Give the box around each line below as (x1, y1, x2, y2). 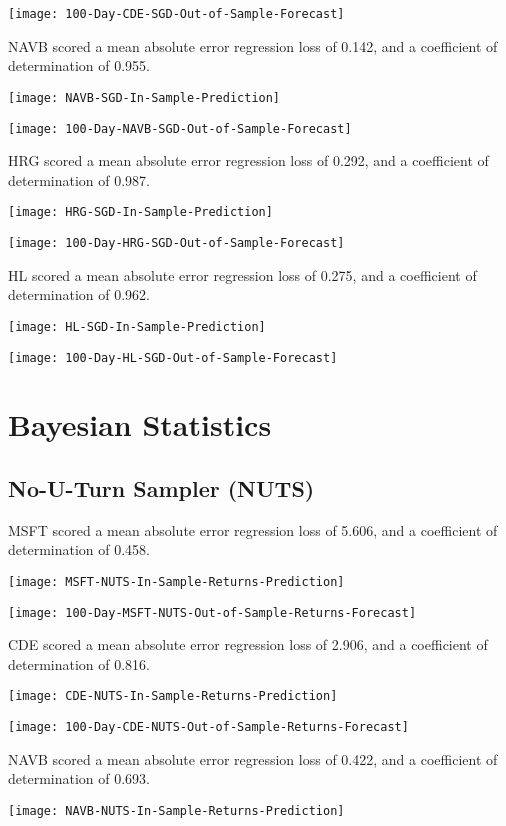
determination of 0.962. (8, 284, 151, 305)
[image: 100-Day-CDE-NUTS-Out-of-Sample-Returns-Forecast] (8, 720, 409, 735)
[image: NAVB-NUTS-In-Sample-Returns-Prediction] (8, 803, 345, 818)
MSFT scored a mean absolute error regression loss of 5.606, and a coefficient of (8, 519, 498, 540)
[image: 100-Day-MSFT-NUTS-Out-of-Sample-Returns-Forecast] (8, 605, 417, 620)
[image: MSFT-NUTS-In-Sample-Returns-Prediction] (8, 574, 345, 589)
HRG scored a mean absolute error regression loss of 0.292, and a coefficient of (8, 150, 489, 171)
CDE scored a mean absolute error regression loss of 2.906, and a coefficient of (8, 634, 488, 655)
